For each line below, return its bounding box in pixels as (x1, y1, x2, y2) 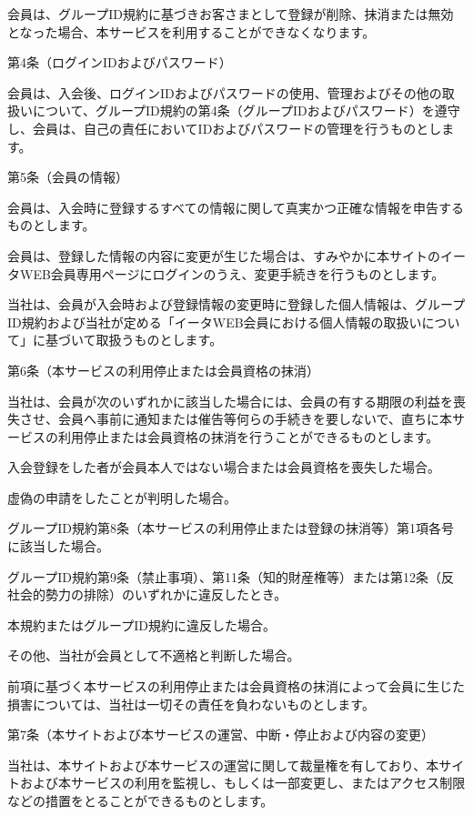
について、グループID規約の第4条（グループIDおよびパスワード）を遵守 (32, 101, 460, 120)
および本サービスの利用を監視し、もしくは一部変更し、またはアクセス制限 (19, 773, 466, 792)
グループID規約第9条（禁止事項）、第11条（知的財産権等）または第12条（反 (7, 567, 454, 586)
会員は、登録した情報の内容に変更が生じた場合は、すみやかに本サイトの (7, 246, 440, 265)
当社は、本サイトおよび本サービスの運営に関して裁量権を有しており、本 (7, 755, 439, 774)
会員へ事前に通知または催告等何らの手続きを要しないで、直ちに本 (57, 409, 453, 428)
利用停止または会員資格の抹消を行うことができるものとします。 (57, 427, 439, 446)
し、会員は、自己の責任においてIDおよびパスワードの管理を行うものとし (7, 118, 442, 137)
